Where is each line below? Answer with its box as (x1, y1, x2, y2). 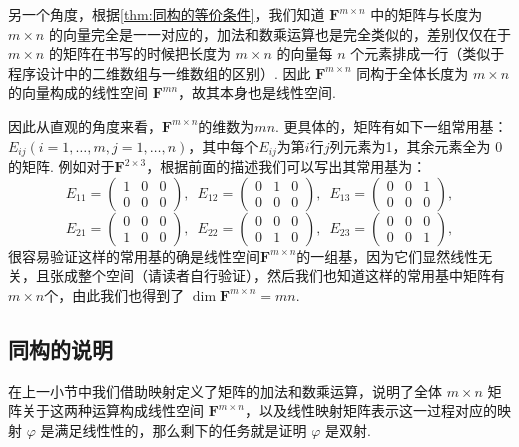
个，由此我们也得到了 (44, 284, 185, 305)
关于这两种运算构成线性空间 (21, 400, 204, 421)
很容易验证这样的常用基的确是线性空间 (8, 245, 260, 266)
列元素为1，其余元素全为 (329, 135, 491, 156)
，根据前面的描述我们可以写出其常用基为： (146, 156, 427, 177)
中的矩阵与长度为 (370, 4, 483, 24)
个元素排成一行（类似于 (350, 43, 505, 64)
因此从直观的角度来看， (8, 115, 162, 136)
